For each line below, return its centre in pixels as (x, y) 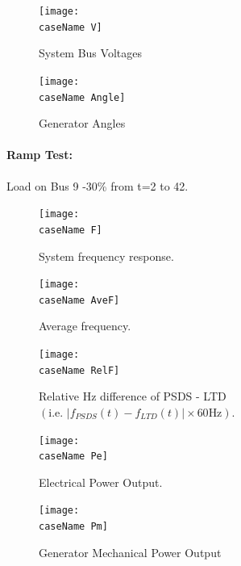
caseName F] (71, 230)
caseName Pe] (73, 457)
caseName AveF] (79, 300)
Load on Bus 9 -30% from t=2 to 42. (98, 185)
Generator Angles (82, 123)
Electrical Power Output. (101, 482)
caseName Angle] (82, 97)
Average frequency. (85, 326)
